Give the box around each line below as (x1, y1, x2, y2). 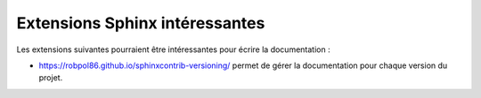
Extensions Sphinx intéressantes (16, 13, 265, 33)
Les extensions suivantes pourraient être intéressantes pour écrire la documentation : (16, 44, 330, 55)
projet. (38, 72, 63, 83)
